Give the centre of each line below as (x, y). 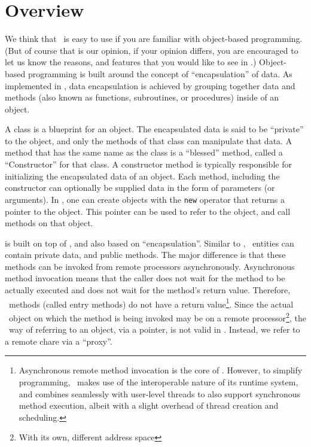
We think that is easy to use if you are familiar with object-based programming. (154, 39)
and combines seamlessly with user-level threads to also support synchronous (160, 393)
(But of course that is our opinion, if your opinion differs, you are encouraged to (152, 50)
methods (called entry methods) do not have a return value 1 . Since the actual (151, 303)
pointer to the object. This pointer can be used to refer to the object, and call (148, 211)
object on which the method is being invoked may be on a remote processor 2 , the (157, 317)
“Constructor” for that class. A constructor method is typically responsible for (148, 164)
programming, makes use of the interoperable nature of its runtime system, (158, 381)
